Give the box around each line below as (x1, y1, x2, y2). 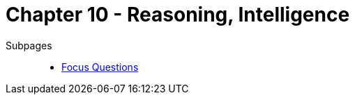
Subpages (6, 39, 52, 51)
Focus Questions (61, 60, 139, 73)
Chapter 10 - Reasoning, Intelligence (6, 3, 350, 26)
